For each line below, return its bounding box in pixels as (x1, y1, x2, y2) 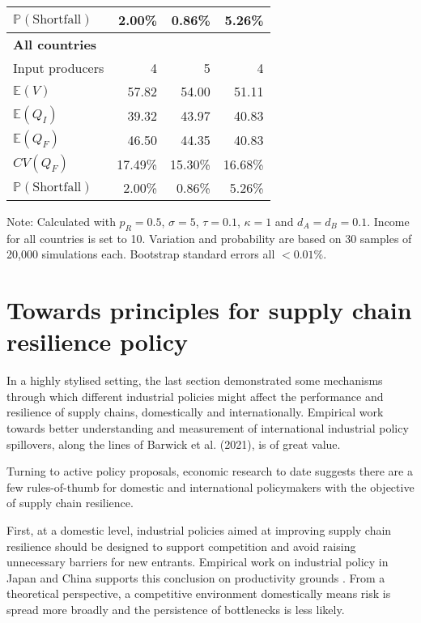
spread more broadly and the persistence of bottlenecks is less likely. (6, 601, 345, 618)
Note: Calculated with (6, 213, 116, 229)
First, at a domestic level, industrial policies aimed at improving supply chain (6, 522, 392, 539)
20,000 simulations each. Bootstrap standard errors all (6, 245, 275, 262)
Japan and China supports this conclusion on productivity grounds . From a (6, 569, 385, 586)
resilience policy (6, 325, 189, 358)
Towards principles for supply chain (6, 293, 412, 326)
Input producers (13, 58, 104, 77)
